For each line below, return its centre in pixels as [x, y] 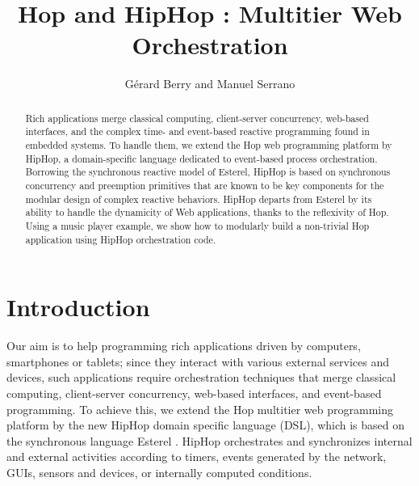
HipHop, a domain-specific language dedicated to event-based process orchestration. [201, 158]
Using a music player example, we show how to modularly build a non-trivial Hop [197, 225]
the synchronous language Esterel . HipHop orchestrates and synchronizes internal [209, 440]
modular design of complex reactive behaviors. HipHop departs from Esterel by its [199, 199]
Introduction [78, 307]
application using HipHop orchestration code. [121, 239]
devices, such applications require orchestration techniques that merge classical [201, 377]
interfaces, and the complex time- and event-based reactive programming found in [197, 131]
